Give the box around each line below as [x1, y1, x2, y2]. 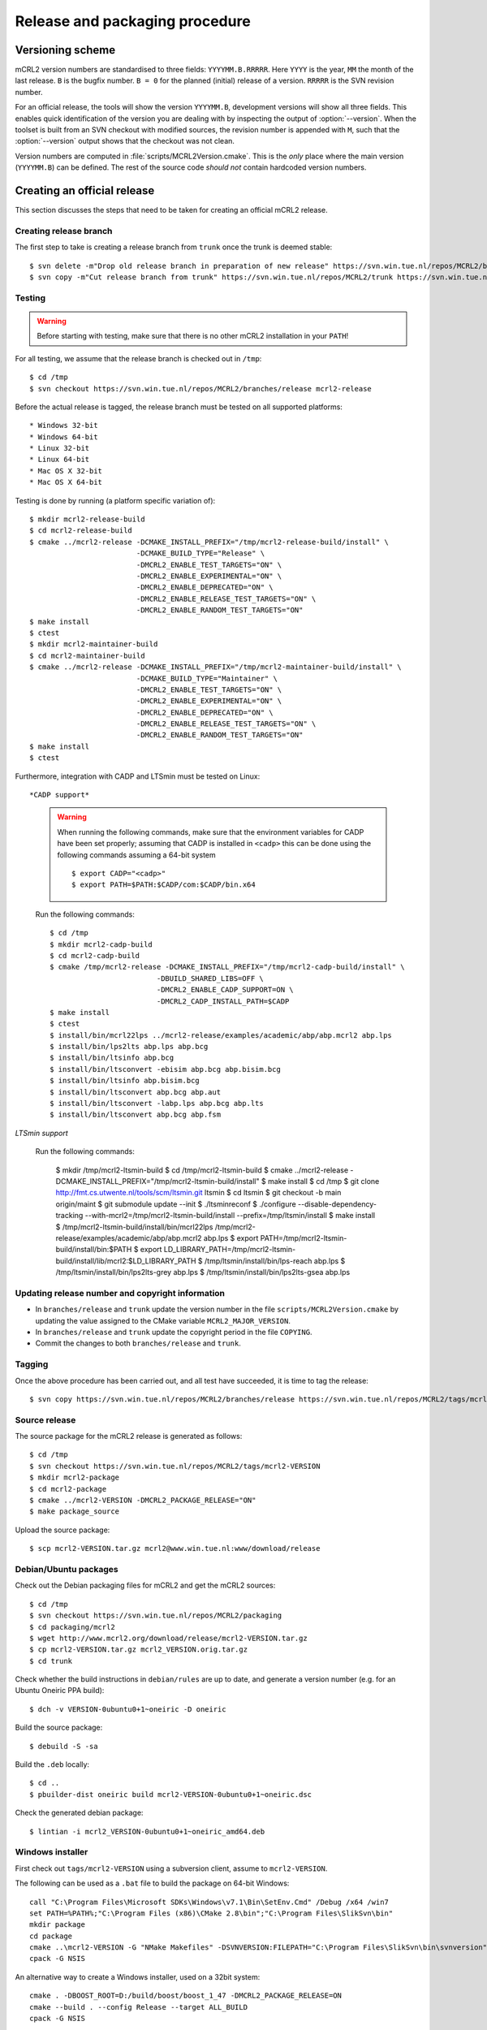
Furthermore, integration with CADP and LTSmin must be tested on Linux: [15, 771, 261, 781]
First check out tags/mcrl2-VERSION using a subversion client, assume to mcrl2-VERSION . [15, 1864, 328, 1873]
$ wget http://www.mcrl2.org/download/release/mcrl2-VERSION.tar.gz [29, 1633, 308, 1643]
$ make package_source [29, 1507, 120, 1516]
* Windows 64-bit [29, 432, 98, 442]
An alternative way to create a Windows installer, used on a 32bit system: [15, 1972, 261, 1981]
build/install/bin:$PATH [55, 1245, 132, 1255]
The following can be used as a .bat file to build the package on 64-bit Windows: [15, 1878, 290, 1888]
